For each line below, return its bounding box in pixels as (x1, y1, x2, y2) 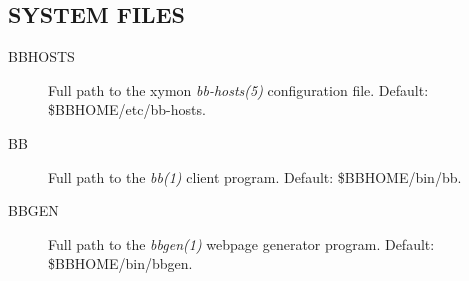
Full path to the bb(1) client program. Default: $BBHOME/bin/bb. (48, 166, 462, 187)
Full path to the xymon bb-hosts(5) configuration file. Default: (48, 79, 429, 100)
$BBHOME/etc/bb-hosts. (48, 99, 206, 120)
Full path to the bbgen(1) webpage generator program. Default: (48, 233, 435, 254)
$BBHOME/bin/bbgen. (48, 253, 193, 274)
